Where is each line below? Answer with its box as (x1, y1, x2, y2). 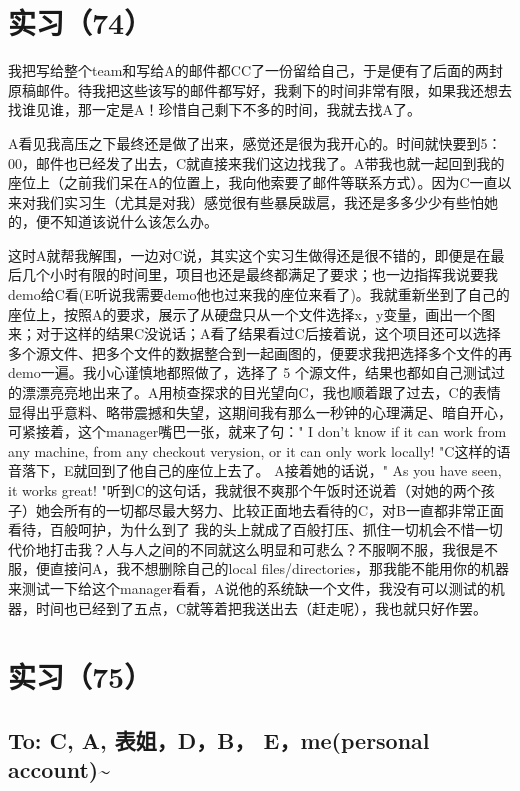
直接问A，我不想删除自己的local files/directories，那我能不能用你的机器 (49, 558, 510, 579)
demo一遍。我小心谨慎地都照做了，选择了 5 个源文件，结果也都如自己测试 (8, 362, 491, 383)
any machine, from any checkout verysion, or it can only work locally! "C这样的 (8, 440, 497, 461)
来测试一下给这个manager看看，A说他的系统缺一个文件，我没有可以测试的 (8, 577, 491, 598)
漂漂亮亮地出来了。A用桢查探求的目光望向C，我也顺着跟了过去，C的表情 (21, 382, 501, 403)
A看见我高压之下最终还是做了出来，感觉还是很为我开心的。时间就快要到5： (8, 132, 502, 153)
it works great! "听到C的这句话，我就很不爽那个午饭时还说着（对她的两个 (8, 480, 481, 500)
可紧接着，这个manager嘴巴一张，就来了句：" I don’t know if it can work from (8, 421, 507, 442)
